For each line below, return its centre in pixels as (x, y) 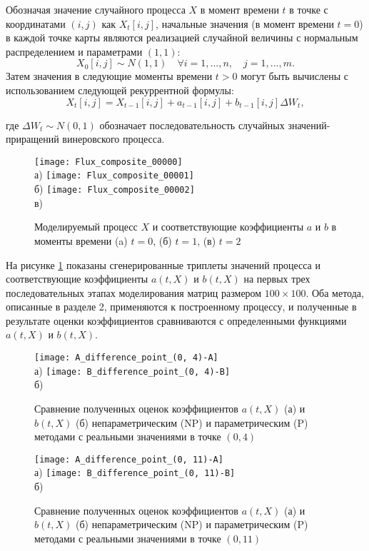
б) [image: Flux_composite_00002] (115, 189)
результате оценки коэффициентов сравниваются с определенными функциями (176, 320)
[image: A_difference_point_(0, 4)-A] (126, 358)
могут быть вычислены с (295, 76)
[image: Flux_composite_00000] (108, 162)
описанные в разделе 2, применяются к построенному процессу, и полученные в (181, 307)
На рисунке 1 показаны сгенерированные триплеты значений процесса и (163, 264)
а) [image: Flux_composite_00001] (114, 175)
